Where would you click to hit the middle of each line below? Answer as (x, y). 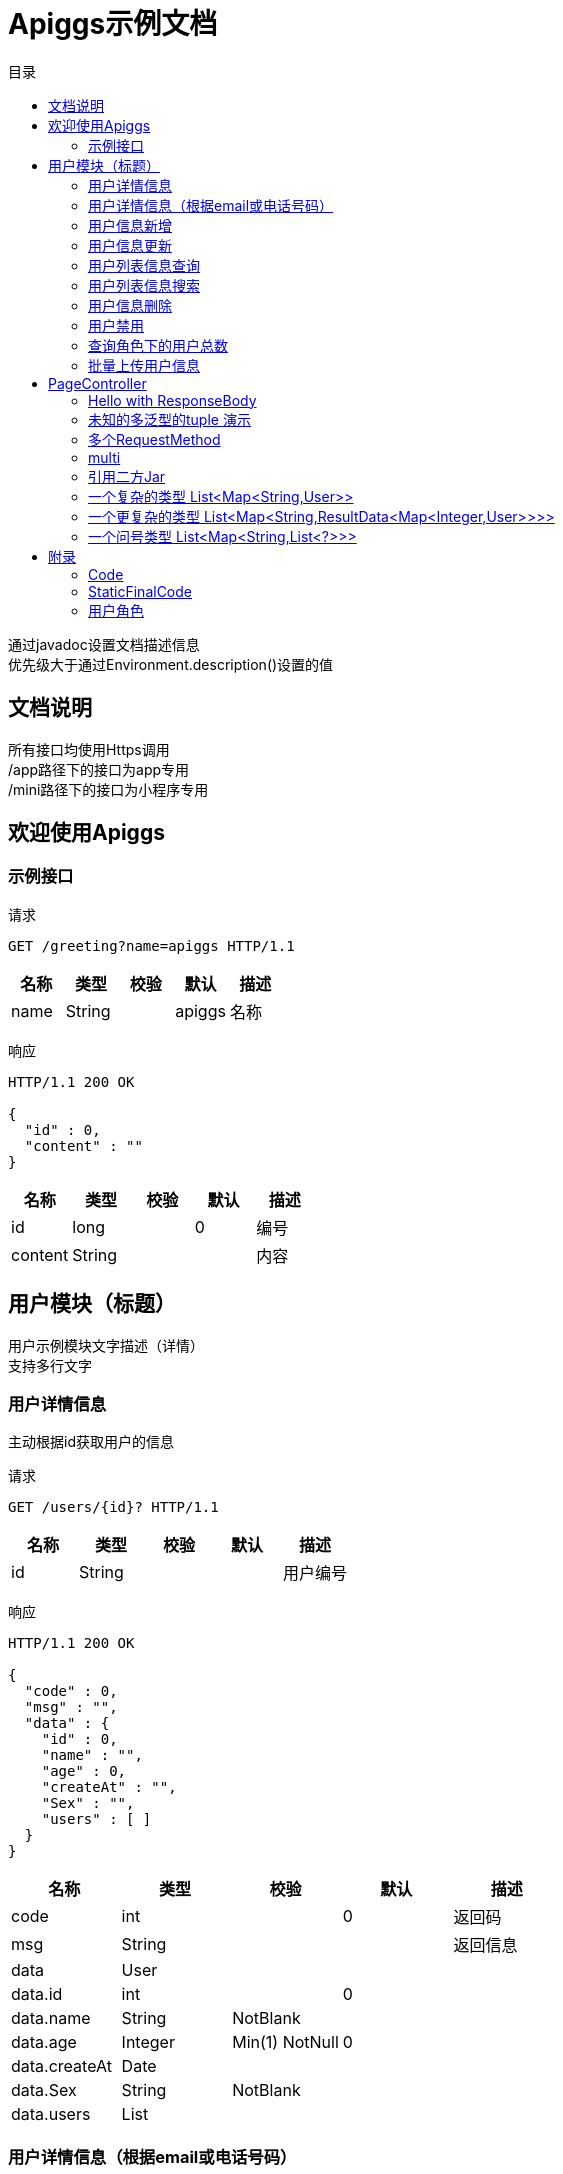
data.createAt (61, 2066)
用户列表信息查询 (144, 265)
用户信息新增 (130, 225)
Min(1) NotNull (285, 2042)
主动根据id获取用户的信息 (91, 1442)
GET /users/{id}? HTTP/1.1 (113, 1507)
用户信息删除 (130, 305)
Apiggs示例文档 (113, 24)
